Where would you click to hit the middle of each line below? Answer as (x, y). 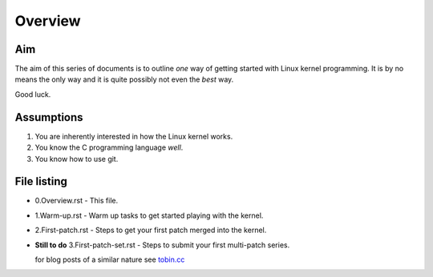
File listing (41, 181)
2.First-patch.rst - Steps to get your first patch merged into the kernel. (151, 230)
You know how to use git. (77, 159)
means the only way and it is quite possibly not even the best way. (124, 79)
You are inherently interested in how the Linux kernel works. (134, 136)
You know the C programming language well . (109, 147)
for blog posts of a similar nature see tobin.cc (110, 259)
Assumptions (49, 117)
